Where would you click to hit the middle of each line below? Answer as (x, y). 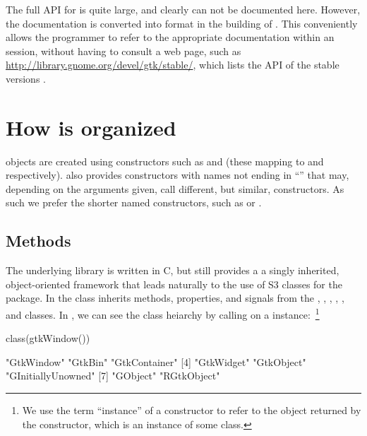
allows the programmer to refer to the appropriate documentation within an (170, 37)
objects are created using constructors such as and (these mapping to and (165, 161)
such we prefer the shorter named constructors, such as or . (134, 202)
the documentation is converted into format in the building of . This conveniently (182, 23)
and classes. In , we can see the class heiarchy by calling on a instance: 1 (163, 313)
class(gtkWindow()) (48, 338)
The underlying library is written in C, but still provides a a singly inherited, (173, 270)
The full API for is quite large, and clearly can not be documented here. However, (183, 9)
